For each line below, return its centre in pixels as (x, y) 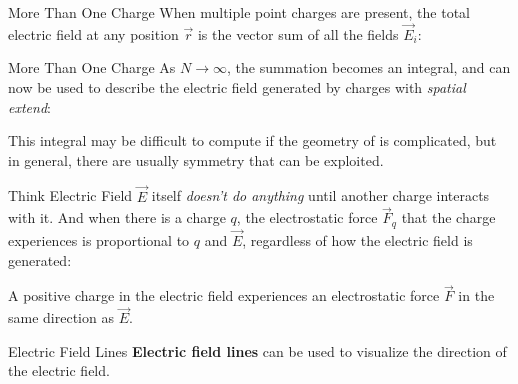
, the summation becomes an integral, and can (369, 67)
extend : (29, 106)
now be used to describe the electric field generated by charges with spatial (237, 87)
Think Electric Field (70, 195)
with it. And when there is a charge (117, 217)
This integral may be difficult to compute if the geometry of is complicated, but (252, 140)
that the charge (448, 217)
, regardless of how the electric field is (357, 240)
